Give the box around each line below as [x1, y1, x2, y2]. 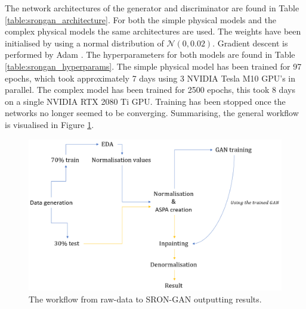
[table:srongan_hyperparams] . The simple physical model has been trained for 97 [5, 60, 302, 72]
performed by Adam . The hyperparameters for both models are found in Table [5, 48, 295, 61]
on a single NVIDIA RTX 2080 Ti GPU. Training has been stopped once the [5, 95, 286, 107]
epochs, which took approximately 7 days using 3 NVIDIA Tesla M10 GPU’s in [5, 71, 296, 84]
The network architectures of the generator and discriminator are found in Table [5, 2, 299, 14]
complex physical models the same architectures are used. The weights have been [5, 25, 301, 38]
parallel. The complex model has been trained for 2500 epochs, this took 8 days [5, 83, 295, 96]
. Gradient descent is [212, 36, 288, 49]
